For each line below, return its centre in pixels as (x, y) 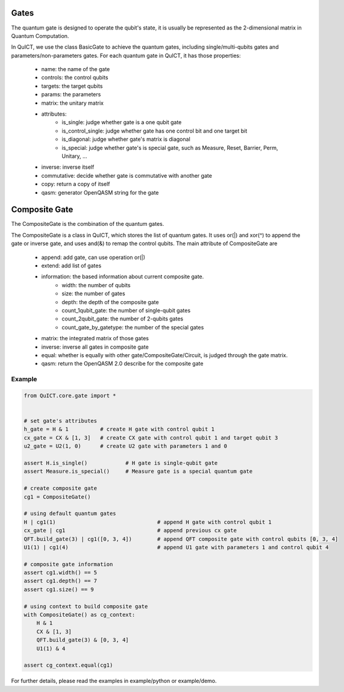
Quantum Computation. (40, 36)
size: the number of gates (94, 294)
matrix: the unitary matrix (72, 103)
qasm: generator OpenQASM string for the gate (100, 192)
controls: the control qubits (75, 78)
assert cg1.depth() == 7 (61, 581)
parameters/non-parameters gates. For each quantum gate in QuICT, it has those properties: (126, 55)
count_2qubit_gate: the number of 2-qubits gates (123, 319)
